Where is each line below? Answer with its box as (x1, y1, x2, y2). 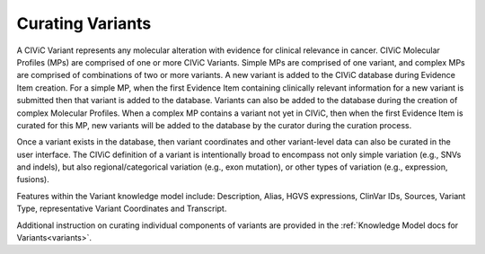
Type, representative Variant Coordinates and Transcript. (16, 203, 227, 215)
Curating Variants (16, 13, 152, 33)
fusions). (16, 174, 49, 185)
